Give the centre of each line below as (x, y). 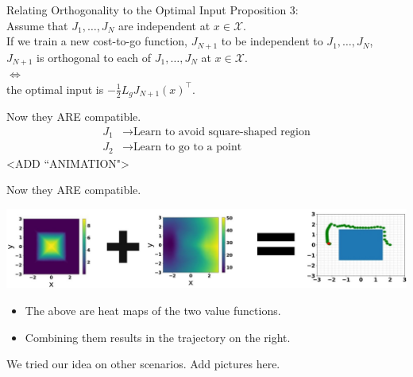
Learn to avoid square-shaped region (222, 132)
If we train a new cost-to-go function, (97, 41)
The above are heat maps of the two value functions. (153, 310)
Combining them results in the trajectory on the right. (158, 337)
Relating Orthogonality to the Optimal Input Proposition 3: (152, 10)
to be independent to (272, 41)
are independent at (164, 25)
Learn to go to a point (187, 148)
